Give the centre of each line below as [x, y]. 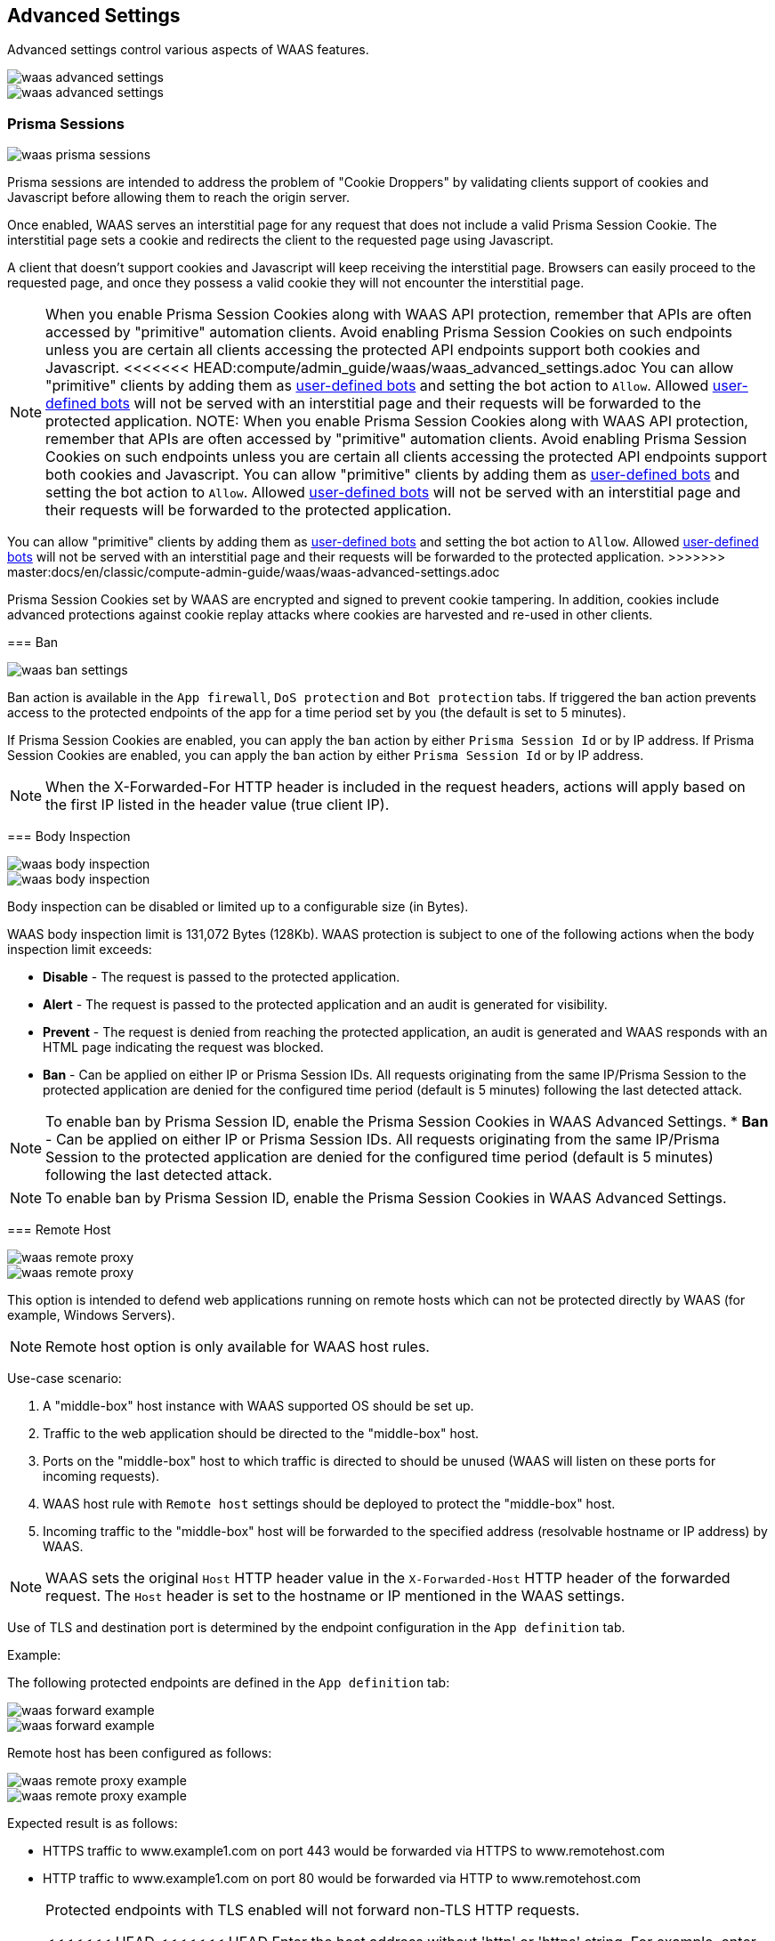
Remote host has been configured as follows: [140, 1753]
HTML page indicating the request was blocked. [183, 1047]
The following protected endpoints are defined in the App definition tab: [229, 1683]
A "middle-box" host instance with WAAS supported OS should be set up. [258, 1406]
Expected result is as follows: [93, 1824]
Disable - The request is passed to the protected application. [222, 977]
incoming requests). [101, 1476]
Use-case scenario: [65, 1379]
